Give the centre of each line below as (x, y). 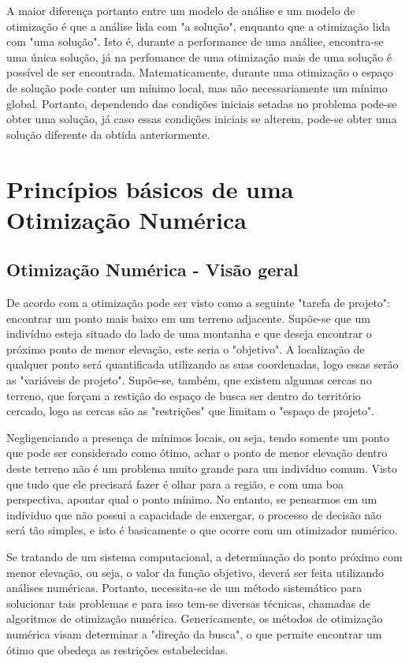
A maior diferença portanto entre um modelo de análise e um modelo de (181, 10)
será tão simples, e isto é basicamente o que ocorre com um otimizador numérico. (202, 530)
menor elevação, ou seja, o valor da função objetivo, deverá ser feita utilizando (195, 572)
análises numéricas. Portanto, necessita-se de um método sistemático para (184, 588)
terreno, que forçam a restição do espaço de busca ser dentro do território (184, 395)
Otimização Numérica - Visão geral (152, 270)
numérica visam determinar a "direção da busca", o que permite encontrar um (194, 633)
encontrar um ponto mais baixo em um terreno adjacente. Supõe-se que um (188, 318)
